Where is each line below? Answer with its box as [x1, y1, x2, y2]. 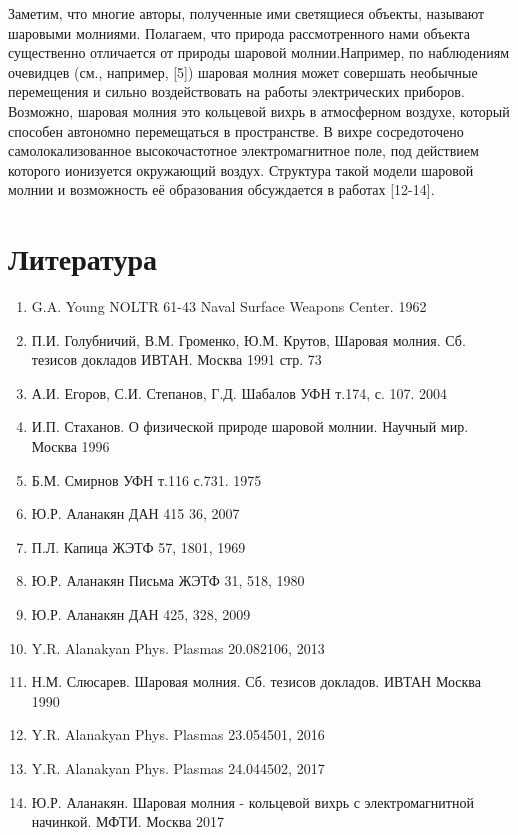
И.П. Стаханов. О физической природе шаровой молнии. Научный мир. [31, 416, 469, 437]
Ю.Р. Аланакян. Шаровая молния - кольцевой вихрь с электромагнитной [31, 791, 474, 812]
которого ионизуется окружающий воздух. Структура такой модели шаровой [8, 159, 474, 180]
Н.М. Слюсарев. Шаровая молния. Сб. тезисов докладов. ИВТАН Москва [31, 671, 481, 692]
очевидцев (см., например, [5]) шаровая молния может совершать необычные [8, 61, 478, 82]
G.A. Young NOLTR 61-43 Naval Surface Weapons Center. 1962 [31, 296, 427, 317]
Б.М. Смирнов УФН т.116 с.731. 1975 [31, 469, 262, 490]
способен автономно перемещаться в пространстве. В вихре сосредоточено [8, 120, 464, 141]
